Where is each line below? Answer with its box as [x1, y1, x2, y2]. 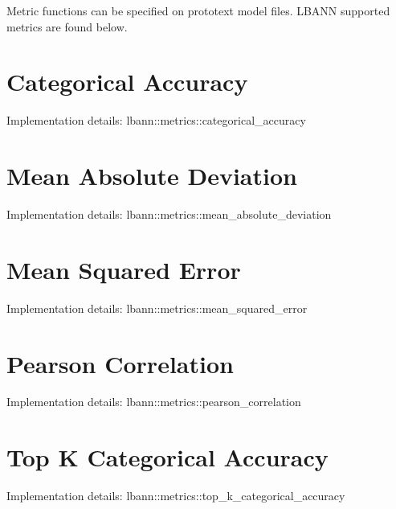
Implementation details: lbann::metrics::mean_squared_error [6, 299, 308, 316]
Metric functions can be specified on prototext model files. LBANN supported [6, 2, 390, 18]
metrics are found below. [6, 18, 128, 35]
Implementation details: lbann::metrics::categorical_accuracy [6, 112, 306, 129]
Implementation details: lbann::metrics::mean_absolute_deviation [6, 206, 332, 223]
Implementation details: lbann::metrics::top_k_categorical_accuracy [6, 487, 345, 504]
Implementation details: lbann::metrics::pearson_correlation [6, 393, 301, 410]
